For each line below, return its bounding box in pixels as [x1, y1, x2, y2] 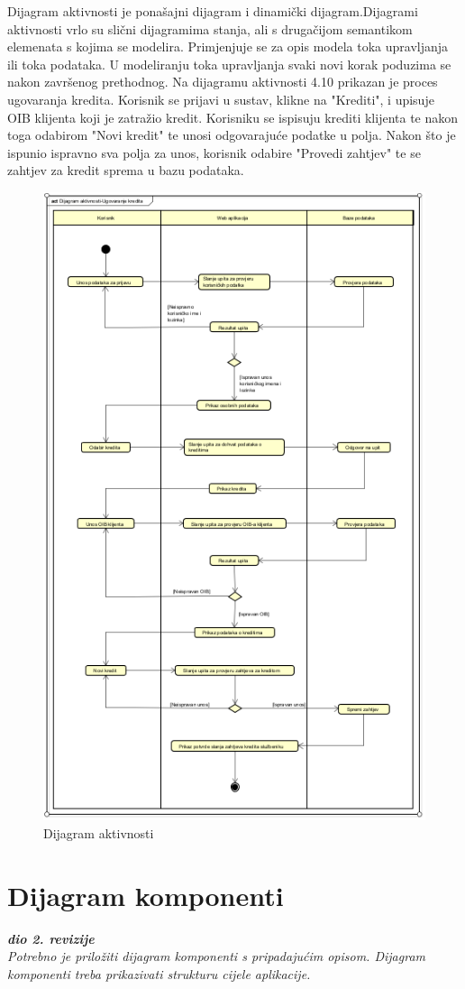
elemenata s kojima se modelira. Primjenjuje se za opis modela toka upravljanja [7, 37, 449, 56]
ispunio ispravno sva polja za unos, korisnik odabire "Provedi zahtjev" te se [7, 143, 421, 162]
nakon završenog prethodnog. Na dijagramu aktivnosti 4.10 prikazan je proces [7, 72, 438, 91]
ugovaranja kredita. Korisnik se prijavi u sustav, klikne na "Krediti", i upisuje [7, 89, 434, 108]
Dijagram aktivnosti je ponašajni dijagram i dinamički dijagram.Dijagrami [7, 2, 418, 20]
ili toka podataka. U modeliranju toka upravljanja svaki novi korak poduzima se [7, 54, 451, 73]
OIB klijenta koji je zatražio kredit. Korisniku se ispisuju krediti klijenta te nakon [7, 107, 459, 126]
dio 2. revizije [7, 929, 95, 947]
